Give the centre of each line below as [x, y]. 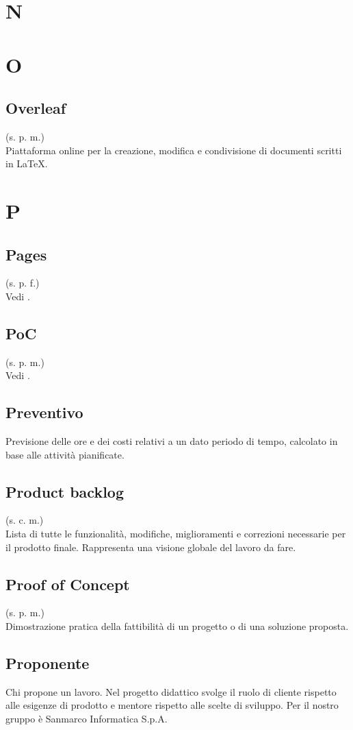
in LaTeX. [27, 163]
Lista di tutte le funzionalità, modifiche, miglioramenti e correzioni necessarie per [176, 534]
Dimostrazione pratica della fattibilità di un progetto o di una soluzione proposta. [177, 626]
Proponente [48, 663]
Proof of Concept [68, 584]
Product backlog [65, 491]
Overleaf [36, 108]
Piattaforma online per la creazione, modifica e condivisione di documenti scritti [174, 150]
